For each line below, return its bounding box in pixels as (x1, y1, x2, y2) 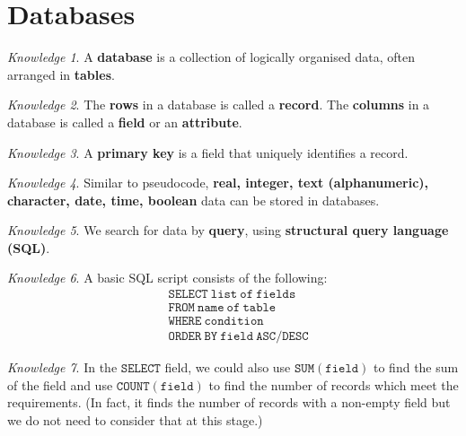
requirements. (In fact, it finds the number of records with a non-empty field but (7, 393, 451, 412)
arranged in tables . (7, 65, 115, 83)
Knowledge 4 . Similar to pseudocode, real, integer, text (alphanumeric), (7, 173, 429, 192)
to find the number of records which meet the (208, 375, 459, 394)
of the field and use (7, 375, 113, 394)
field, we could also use (164, 358, 291, 377)
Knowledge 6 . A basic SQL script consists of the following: (7, 268, 328, 287)
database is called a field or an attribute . (7, 112, 242, 131)
